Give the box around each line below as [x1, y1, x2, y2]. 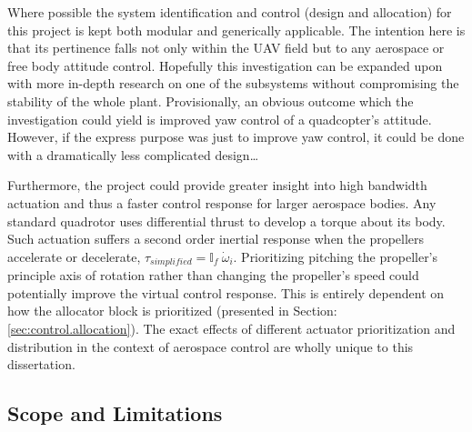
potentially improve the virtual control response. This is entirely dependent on [7, 283, 445, 302]
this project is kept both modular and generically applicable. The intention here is [7, 20, 466, 39]
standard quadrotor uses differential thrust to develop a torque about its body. [7, 211, 446, 230]
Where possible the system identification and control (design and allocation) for [7, 3, 452, 21]
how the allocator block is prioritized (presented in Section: [7, 301, 337, 320]
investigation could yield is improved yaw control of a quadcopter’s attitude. [7, 109, 432, 128]
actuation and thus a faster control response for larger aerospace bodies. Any [7, 193, 437, 212]
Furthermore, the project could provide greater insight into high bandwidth [7, 176, 427, 195]
